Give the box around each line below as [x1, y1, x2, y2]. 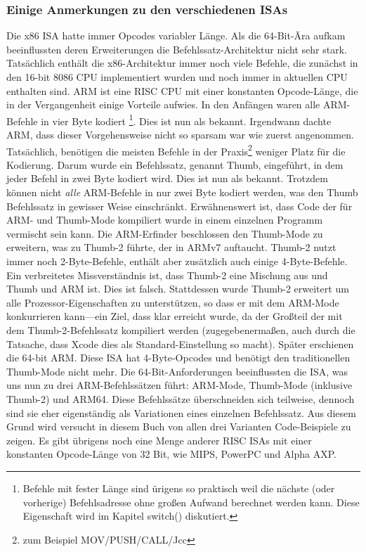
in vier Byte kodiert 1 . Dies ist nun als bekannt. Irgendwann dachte [41, 111, 332, 128]
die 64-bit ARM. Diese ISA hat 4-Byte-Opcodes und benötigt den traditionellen [6, 350, 351, 365]
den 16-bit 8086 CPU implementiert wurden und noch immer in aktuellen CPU [6, 70, 348, 84]
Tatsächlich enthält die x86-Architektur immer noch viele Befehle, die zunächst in [6, 56, 358, 70]
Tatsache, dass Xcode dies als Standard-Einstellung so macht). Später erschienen [6, 336, 354, 351]
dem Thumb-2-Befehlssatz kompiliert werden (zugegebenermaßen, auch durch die [6, 323, 355, 337]
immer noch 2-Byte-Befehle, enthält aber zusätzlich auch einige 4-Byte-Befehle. [6, 254, 348, 269]
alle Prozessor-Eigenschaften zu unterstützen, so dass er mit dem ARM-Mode [6, 295, 339, 309]
